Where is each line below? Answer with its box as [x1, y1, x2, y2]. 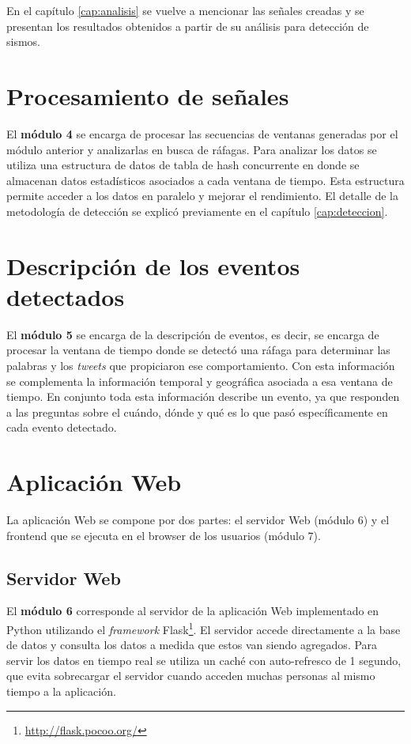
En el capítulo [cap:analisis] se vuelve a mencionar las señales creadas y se [6, 2, 364, 18]
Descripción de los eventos [6, 249, 300, 281]
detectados [6, 280, 125, 312]
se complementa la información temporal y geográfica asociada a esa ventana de [6, 372, 393, 389]
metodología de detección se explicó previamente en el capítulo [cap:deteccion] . [6, 202, 388, 219]
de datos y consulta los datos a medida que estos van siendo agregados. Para [6, 636, 378, 653]
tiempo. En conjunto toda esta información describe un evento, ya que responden [6, 388, 400, 405]
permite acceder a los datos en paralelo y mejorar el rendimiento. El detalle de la [6, 187, 398, 204]
